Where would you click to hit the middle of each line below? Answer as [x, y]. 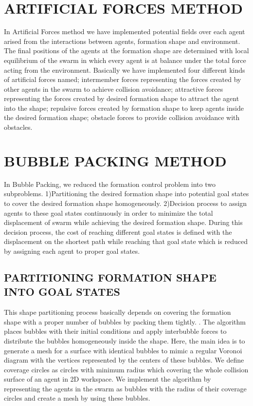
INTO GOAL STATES [62, 292]
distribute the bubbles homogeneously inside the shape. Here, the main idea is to [125, 340]
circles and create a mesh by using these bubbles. [77, 398]
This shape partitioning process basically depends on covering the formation [117, 312]
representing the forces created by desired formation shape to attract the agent [122, 98]
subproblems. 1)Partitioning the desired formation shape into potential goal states [126, 193]
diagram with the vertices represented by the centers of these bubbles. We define [124, 360]
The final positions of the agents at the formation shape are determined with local [126, 51]
